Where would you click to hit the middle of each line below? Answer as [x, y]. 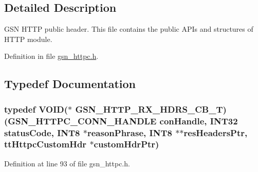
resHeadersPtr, [216, 132]
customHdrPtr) [126, 144]
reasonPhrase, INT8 [130, 132]
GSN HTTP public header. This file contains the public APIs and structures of [129, 29]
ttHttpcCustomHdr [45, 144]
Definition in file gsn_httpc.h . [51, 56]
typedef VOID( [36, 109]
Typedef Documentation [70, 84]
